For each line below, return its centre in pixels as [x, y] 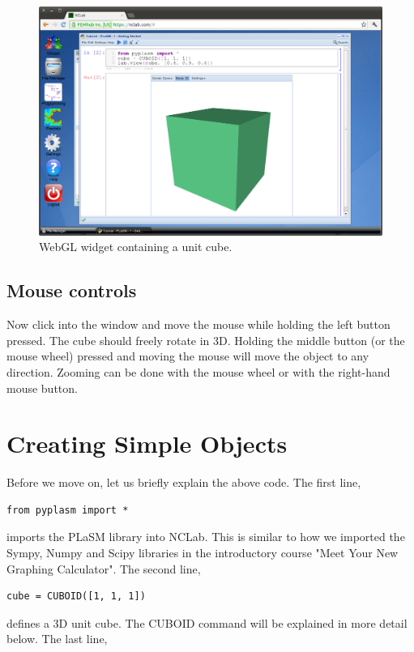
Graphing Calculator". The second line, [104, 568]
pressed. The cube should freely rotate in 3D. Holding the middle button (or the [206, 340]
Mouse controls [72, 290]
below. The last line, [57, 639]
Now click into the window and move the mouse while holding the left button [198, 324]
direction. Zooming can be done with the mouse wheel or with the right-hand [198, 371]
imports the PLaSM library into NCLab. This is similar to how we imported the [206, 537]
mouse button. [42, 388]
